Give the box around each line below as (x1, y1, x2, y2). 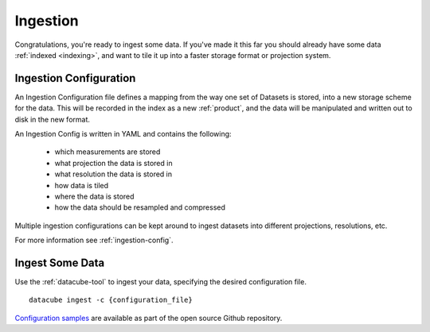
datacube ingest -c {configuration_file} (29, 295, 193, 305)
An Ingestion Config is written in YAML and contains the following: (14, 129, 232, 139)
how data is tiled (54, 180, 109, 190)
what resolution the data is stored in (54, 169, 173, 179)
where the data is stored (54, 191, 135, 201)
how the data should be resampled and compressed (54, 203, 226, 212)
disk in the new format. (14, 114, 91, 124)
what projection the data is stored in (54, 158, 173, 168)
